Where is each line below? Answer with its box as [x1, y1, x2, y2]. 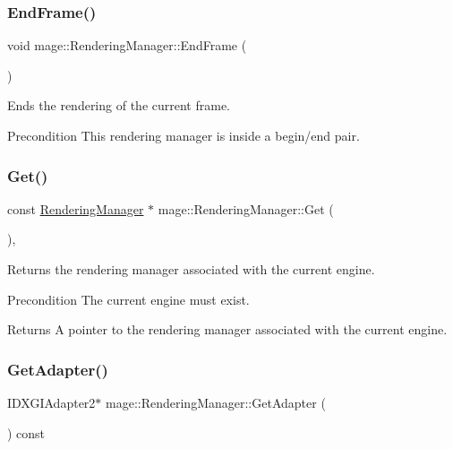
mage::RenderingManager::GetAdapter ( [106, 393, 326, 411]
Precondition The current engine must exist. [7, 289, 250, 308]
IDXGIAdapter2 [7, 393, 96, 411]
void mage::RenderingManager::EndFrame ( [7, 36, 247, 55]
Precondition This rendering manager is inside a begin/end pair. [7, 126, 360, 144]
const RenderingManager [7, 199, 144, 218]
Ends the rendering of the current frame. [7, 96, 230, 115]
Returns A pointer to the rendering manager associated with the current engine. [7, 320, 448, 339]
